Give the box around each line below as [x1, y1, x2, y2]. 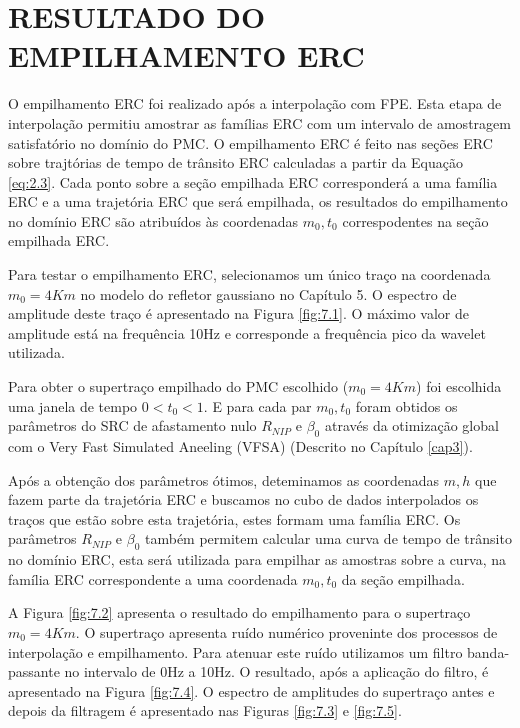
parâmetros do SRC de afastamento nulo [8, 415, 257, 436]
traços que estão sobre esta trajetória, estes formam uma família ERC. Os [8, 508, 461, 529]
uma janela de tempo [8, 395, 138, 416]
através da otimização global [324, 415, 499, 436]
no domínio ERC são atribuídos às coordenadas [8, 210, 299, 231]
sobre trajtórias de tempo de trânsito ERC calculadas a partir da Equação [8, 152, 463, 173]
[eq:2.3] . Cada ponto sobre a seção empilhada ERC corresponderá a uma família [8, 171, 498, 192]
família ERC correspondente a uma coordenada [8, 568, 298, 589]
